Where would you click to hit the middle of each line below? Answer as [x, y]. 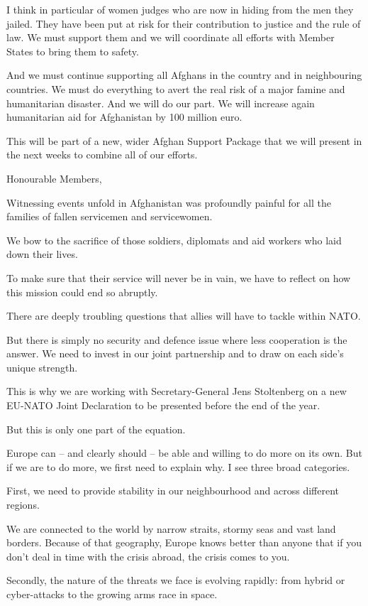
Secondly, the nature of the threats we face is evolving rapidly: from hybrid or [176, 580]
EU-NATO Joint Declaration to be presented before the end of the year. [163, 405]
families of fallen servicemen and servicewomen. [110, 216]
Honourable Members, [54, 178]
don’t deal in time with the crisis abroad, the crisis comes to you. [148, 556]
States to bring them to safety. [73, 51]
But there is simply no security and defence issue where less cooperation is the [177, 339]
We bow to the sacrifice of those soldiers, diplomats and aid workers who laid [174, 240]
